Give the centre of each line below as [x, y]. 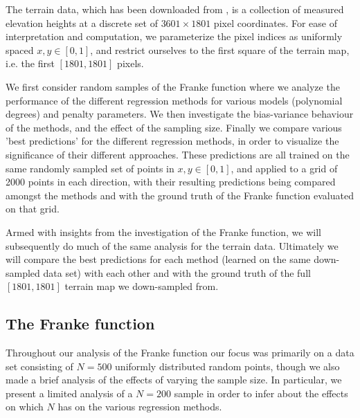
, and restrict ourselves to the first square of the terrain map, [220, 49]
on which [25, 407]
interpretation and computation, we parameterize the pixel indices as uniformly [174, 36]
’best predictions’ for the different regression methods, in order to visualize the [172, 141]
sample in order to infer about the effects [261, 393]
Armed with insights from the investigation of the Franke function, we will [163, 231]
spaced [20, 49]
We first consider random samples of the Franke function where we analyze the [173, 86]
